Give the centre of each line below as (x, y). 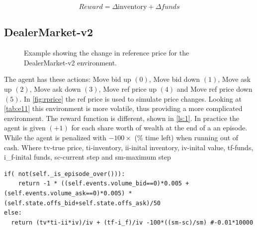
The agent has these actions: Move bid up (68, 79)
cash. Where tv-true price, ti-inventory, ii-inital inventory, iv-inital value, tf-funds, (129, 147)
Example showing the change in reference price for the (107, 53)
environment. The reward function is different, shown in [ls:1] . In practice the (122, 118)
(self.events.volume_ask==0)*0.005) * (68, 193)
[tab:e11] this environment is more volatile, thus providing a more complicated (123, 108)
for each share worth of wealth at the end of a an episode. (159, 128)
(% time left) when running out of (186, 137)
